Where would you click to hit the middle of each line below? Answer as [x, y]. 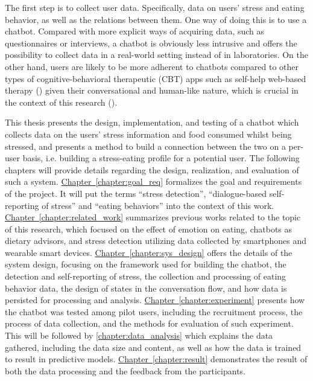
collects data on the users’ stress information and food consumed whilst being [148, 134]
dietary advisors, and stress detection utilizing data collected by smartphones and [156, 241]
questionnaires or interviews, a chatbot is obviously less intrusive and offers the [151, 43]
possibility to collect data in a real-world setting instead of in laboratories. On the [157, 55]
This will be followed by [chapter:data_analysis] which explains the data [139, 335]
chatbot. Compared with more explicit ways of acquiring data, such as [135, 31]
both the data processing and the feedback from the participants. [125, 370]
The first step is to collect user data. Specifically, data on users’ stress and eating [155, 7]
